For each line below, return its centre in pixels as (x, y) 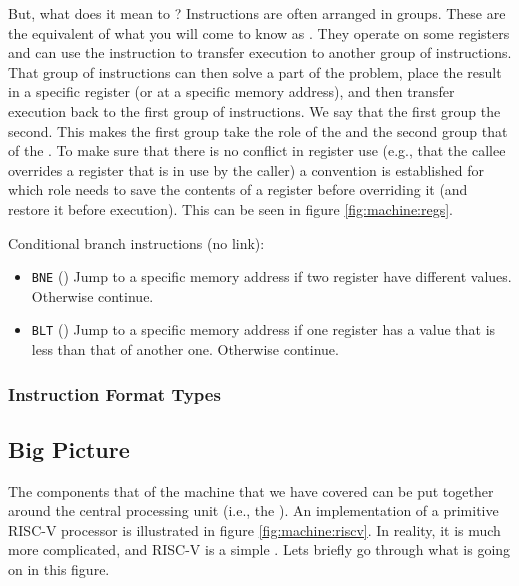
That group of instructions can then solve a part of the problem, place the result (255, 71)
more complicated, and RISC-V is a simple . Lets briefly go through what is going (259, 549)
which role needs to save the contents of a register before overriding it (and (238, 189)
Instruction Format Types (114, 393)
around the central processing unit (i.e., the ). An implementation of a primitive (253, 510)
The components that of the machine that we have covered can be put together (251, 490)
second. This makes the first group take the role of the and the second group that (258, 130)
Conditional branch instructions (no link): (136, 242)
